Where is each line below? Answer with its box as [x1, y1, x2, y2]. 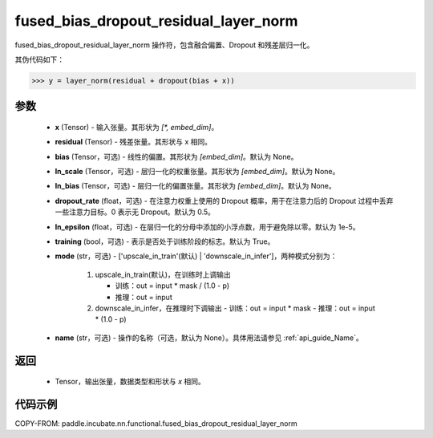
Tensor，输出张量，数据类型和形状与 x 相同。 [55, 377, 205, 387]
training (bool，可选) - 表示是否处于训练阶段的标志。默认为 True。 [55, 237, 275, 246]
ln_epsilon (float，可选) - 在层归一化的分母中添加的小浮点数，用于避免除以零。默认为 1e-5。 [55, 221, 360, 232]
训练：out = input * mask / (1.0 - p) [115, 281, 230, 290]
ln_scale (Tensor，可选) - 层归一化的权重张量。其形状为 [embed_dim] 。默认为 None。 [55, 167, 340, 176]
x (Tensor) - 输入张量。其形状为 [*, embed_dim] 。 [55, 122, 219, 132]
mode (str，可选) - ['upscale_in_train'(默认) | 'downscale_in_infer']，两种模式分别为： [55, 251, 338, 261]
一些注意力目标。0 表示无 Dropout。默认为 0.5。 [55, 207, 216, 217]
